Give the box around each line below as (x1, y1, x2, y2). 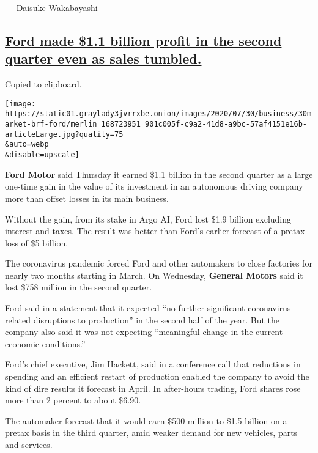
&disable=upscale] (5, 150, 79, 160)
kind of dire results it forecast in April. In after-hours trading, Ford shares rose (5, 381, 301, 394)
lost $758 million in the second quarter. (5, 281, 152, 293)
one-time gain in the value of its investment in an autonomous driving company (5, 180, 303, 193)
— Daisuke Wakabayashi (5, 1, 98, 13)
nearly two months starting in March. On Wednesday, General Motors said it (5, 268, 303, 281)
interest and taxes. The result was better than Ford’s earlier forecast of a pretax (5, 224, 305, 237)
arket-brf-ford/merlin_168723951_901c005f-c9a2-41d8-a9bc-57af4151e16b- (5, 120, 307, 129)
